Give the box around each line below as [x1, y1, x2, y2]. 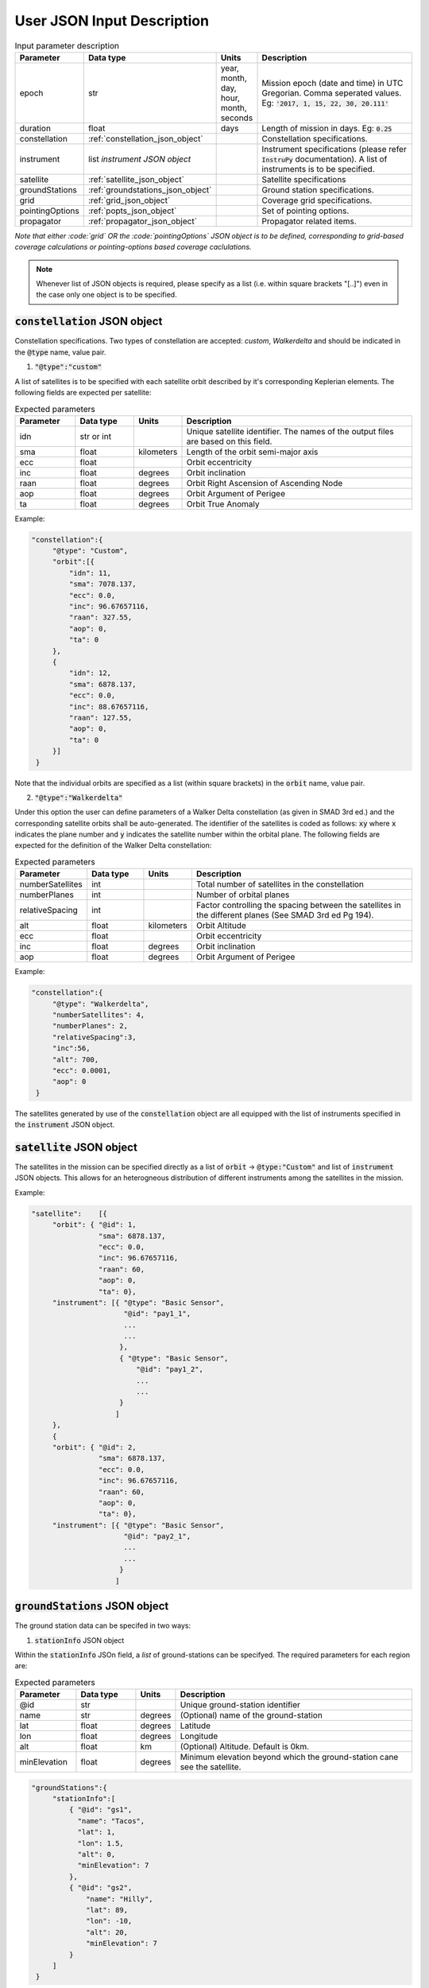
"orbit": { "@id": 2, [52, 1442, 137, 1451]
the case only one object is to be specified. [36, 290, 178, 300]
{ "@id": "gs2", [68, 1883, 133, 1893]
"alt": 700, [52, 1054, 99, 1064]
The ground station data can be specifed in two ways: [14, 1621, 191, 1630]
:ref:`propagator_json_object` [87, 215, 198, 227]
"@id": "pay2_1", [123, 1532, 191, 1541]
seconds [220, 112, 253, 123]
